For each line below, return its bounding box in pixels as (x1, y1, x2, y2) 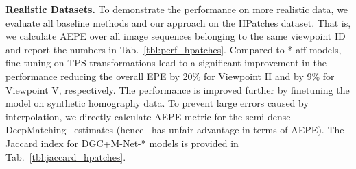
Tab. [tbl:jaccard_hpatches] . (5, 149, 126, 164)
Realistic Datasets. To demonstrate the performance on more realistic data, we (5, 2, 348, 16)
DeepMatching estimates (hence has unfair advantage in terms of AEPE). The (5, 122, 344, 137)
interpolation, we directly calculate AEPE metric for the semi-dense (5, 109, 291, 123)
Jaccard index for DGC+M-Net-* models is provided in (5, 135, 239, 150)
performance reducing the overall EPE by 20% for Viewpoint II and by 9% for (5, 68, 335, 83)
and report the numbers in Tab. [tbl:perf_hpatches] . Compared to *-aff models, (5, 42, 342, 56)
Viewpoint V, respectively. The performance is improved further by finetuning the (5, 82, 350, 96)
